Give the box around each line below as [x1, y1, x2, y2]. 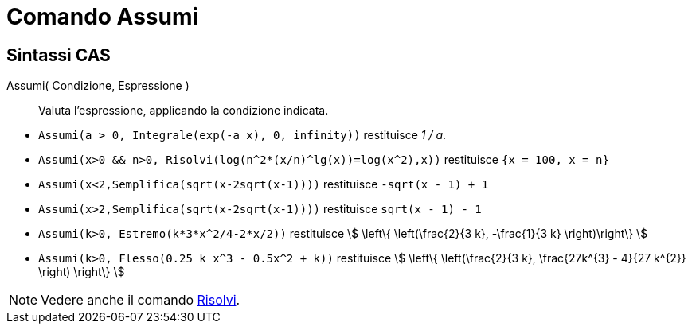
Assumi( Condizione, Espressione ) [6, 79, 190, 93]
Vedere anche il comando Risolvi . [41, 292, 240, 309]
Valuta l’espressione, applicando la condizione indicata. [38, 103, 329, 118]
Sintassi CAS [6, 45, 111, 65]
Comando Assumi [6, 3, 199, 30]
